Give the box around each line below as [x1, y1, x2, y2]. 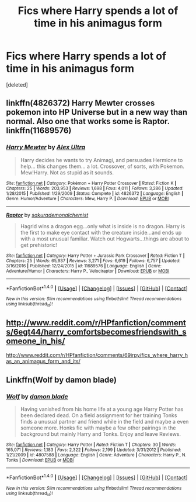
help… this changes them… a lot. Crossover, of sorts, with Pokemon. [20, 163, 185, 170]
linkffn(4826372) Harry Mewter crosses [6, 98, 155, 108]
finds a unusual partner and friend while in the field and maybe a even [20, 418, 189, 425]
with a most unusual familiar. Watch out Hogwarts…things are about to [20, 235, 190, 242]
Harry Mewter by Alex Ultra [6, 143, 86, 152]
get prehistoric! [20, 241, 57, 248]
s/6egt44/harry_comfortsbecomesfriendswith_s [6, 327, 187, 337]
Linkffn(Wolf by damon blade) [6, 374, 117, 384]
